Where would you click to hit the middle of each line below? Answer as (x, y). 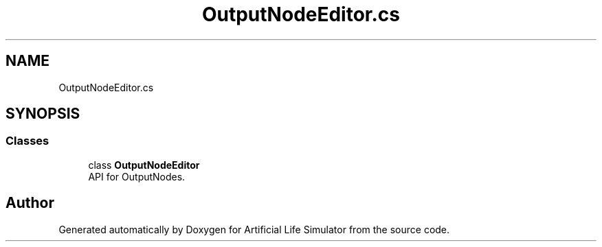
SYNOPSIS (43, 114)
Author (30, 203)
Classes (27, 141)
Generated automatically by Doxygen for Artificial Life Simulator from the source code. (254, 229)
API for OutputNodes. (137, 176)
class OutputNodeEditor (144, 165)
